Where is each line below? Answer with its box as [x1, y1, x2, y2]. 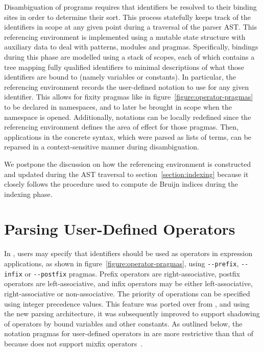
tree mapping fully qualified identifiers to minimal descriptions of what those [4, 61, 244, 72]
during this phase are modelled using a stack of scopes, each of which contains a [4, 51, 255, 62]
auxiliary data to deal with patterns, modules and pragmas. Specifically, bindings [4, 41, 258, 52]
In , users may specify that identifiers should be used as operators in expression [4, 248, 253, 259]
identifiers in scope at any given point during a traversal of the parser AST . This [4, 21, 257, 32]
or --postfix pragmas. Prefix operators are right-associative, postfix [25, 268, 240, 279]
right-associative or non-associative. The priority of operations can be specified [4, 288, 250, 298]
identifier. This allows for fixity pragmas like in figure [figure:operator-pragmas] [4, 91, 253, 102]
